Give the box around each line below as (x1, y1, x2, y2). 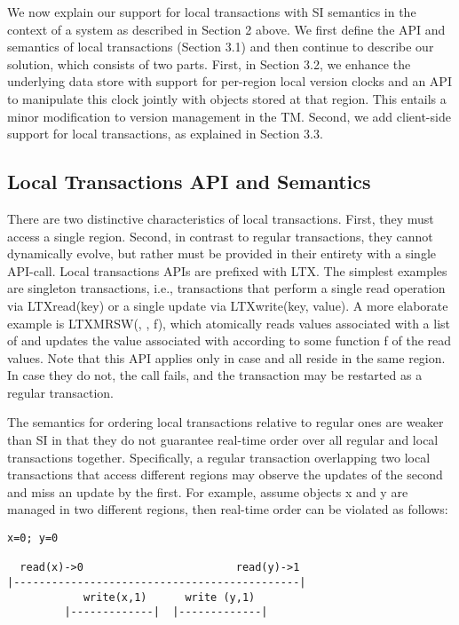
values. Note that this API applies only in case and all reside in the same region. (7, 348, 446, 367)
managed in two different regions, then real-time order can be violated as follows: (7, 500, 448, 518)
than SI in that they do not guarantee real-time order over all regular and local (7, 431, 439, 449)
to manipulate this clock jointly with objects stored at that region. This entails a (7, 89, 447, 107)
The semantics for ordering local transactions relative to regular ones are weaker (7, 413, 444, 431)
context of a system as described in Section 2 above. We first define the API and (7, 20, 446, 38)
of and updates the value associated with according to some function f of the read (7, 331, 452, 350)
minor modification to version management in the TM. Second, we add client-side (7, 107, 451, 125)
